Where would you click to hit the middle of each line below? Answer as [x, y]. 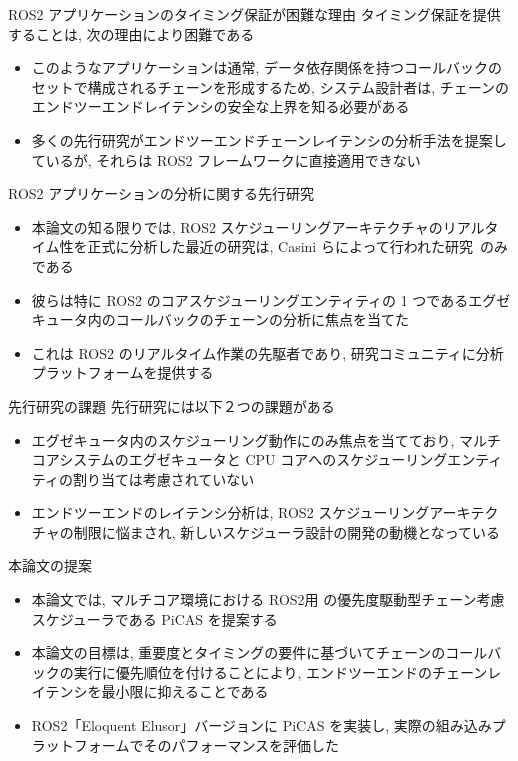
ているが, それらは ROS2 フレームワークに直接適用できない [226, 159]
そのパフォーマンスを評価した [241, 744]
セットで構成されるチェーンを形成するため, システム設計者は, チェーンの [270, 86]
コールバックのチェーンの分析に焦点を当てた [262, 319]
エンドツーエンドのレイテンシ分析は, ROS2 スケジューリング [230, 512]
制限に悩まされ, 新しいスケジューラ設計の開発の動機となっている [287, 531]
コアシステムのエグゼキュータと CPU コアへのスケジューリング [239, 459]
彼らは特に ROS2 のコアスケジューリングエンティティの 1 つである [250, 299]
